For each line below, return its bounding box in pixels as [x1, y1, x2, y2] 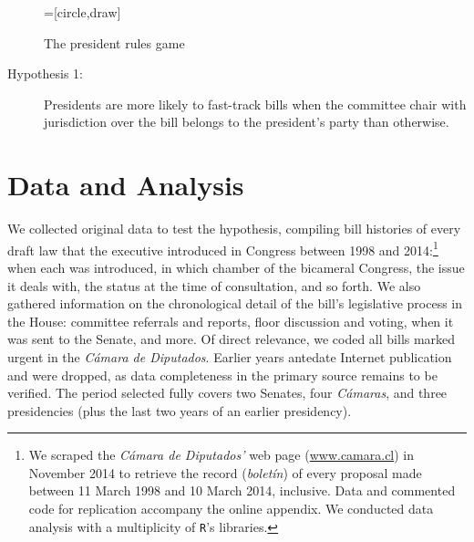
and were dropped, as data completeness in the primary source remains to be [7, 365, 438, 384]
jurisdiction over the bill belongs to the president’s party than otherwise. [44, 112, 449, 131]
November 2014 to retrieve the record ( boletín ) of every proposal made [28, 463, 422, 482]
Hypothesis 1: [7, 64, 83, 83]
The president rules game [44, 33, 185, 52]
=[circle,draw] [44, 3, 121, 21]
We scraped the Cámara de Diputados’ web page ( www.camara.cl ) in [28, 445, 415, 464]
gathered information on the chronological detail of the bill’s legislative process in [7, 294, 463, 313]
